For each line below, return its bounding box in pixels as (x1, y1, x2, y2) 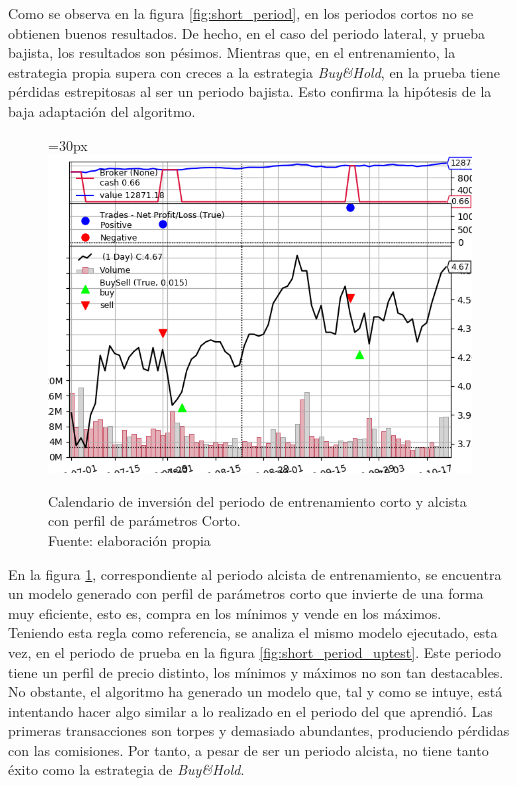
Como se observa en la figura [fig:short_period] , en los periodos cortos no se (8, 3, 474, 23)
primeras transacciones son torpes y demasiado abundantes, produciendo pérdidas (8, 720, 510, 741)
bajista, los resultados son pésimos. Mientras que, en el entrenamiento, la (8, 42, 456, 63)
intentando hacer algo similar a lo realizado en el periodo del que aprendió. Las (8, 700, 493, 721)
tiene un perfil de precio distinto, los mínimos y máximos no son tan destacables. (8, 661, 504, 682)
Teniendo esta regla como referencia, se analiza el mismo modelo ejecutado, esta (8, 622, 498, 643)
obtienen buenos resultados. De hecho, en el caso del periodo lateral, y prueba (8, 22, 486, 43)
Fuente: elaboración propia (48, 529, 211, 550)
